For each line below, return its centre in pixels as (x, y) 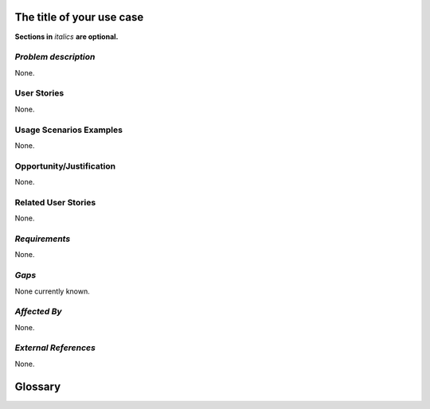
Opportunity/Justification (65, 166)
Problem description (55, 57)
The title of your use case (79, 17)
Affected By (39, 312)
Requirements (43, 239)
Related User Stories (55, 202)
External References (55, 348)
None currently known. (53, 291)
